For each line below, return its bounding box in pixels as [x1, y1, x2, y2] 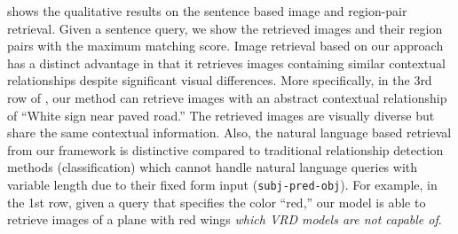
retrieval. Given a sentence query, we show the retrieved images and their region [7, 19, 443, 37]
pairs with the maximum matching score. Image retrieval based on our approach [7, 36, 444, 55]
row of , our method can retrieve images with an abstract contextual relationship [7, 88, 447, 106]
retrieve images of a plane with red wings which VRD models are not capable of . [7, 210, 442, 229]
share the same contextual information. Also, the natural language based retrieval [7, 123, 452, 142]
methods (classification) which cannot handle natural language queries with [7, 158, 418, 176]
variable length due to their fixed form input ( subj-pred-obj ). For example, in [7, 175, 438, 193]
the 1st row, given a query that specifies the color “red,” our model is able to [7, 192, 426, 211]
